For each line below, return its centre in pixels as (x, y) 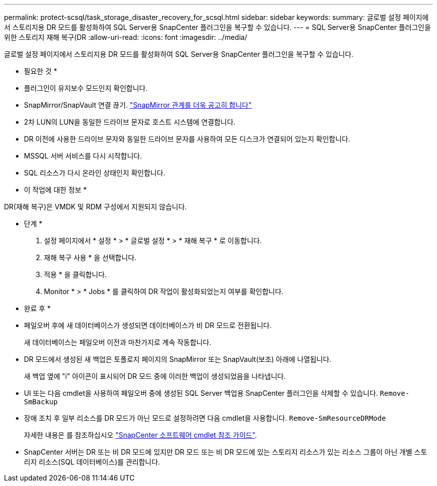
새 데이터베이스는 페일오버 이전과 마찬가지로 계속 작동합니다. (118, 342)
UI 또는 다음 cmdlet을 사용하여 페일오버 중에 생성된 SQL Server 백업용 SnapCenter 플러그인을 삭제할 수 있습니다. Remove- (217, 393)
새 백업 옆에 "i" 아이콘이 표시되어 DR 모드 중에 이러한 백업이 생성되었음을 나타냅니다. (155, 376)
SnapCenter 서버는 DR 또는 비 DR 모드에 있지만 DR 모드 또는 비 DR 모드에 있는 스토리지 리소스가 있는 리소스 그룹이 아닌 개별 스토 (226, 452)
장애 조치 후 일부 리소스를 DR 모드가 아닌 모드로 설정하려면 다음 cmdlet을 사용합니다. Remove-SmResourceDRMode (205, 418)
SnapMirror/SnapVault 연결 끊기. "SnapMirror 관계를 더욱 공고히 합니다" (138, 105)
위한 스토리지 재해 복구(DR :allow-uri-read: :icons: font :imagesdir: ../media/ (126, 37)
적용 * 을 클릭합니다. (75, 274)
